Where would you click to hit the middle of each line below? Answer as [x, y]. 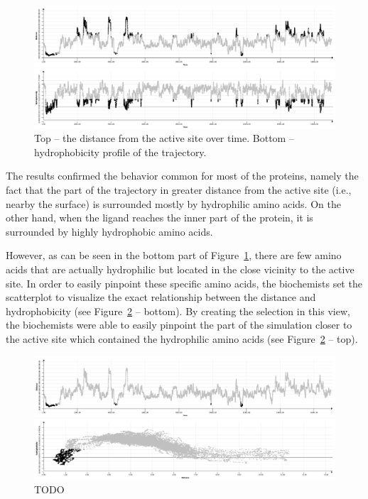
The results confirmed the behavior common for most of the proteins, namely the [182, 176]
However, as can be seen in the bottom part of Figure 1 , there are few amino [174, 255]
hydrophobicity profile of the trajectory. [120, 152]
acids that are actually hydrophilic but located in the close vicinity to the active [180, 269]
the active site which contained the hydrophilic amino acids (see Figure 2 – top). [182, 338]
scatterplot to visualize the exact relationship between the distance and [161, 297]
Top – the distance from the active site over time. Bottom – [164, 138]
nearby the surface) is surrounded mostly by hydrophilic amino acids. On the [173, 203]
